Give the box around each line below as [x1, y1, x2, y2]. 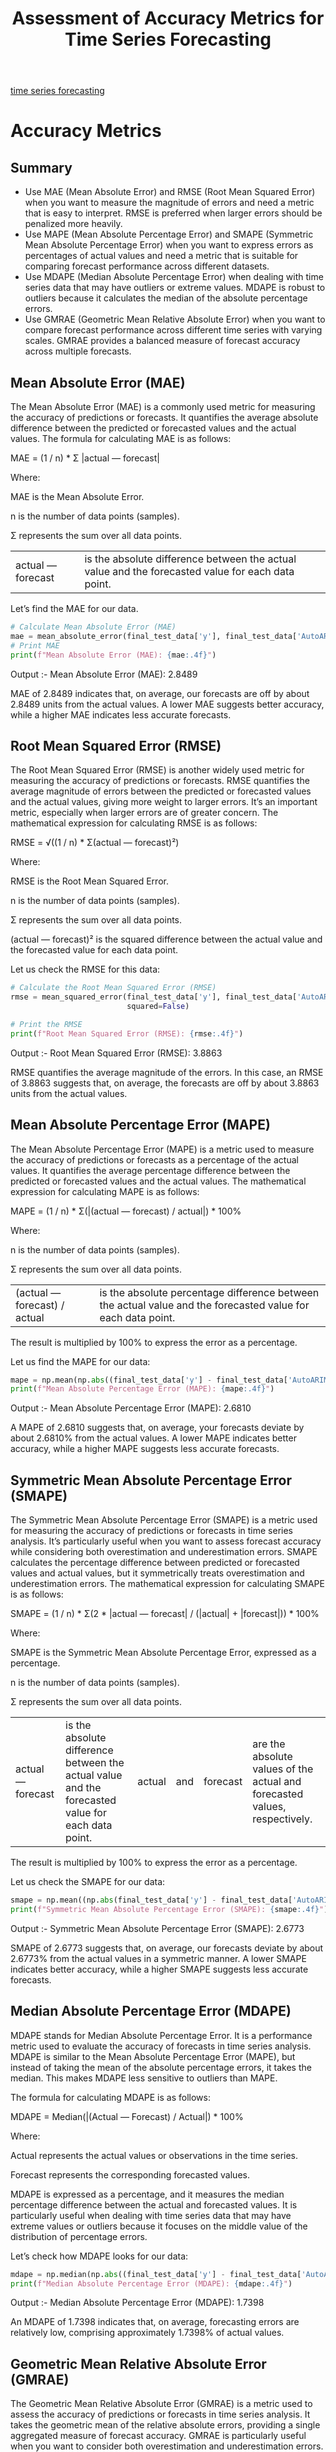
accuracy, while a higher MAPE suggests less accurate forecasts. [10, 1443, 280, 1455]
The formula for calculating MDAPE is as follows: [10, 2091, 211, 2103]
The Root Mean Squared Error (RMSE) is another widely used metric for [10, 764, 305, 776]
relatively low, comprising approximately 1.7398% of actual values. [10, 2327, 285, 2339]
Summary [10, 159, 73, 176]
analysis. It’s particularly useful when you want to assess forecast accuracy [10, 1535, 322, 1547]
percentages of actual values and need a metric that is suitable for [24, 250, 299, 262]
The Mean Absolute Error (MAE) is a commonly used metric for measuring [10, 401, 316, 412]
